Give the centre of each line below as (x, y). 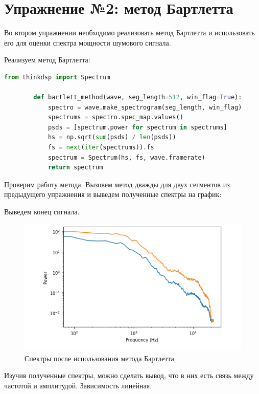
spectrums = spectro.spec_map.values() (115, 117)
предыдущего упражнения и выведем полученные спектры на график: (113, 194)
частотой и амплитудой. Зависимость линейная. (78, 385)
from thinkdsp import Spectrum (57, 77)
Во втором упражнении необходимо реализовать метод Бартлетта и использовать (129, 32)
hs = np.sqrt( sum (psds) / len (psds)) (112, 137)
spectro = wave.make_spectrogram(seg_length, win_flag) (145, 107)
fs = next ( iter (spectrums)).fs (101, 148)
